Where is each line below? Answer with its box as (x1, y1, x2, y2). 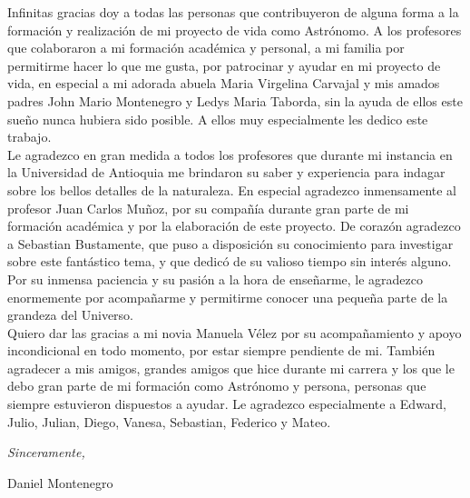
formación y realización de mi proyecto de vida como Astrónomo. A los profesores (7, 20, 462, 39)
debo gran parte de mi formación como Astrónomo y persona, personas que (7, 376, 426, 395)
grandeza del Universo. (7, 305, 133, 324)
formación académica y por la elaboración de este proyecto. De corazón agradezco (7, 216, 461, 235)
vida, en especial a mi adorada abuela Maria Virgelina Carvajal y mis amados (7, 74, 440, 93)
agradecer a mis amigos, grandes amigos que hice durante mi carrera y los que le (7, 358, 455, 377)
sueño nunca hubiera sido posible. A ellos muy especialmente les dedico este (7, 109, 428, 128)
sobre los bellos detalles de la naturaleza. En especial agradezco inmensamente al (7, 180, 456, 199)
